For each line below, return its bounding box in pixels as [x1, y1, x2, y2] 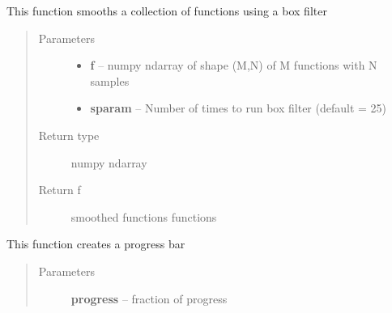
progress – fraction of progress [70, 290, 228, 307]
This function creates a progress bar [6, 235, 185, 252]
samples [90, 72, 130, 89]
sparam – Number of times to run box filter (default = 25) [90, 99, 387, 116]
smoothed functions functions [70, 208, 217, 225]
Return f [38, 181, 81, 198]
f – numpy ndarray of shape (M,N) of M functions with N [90, 57, 377, 74]
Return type [38, 126, 100, 143]
